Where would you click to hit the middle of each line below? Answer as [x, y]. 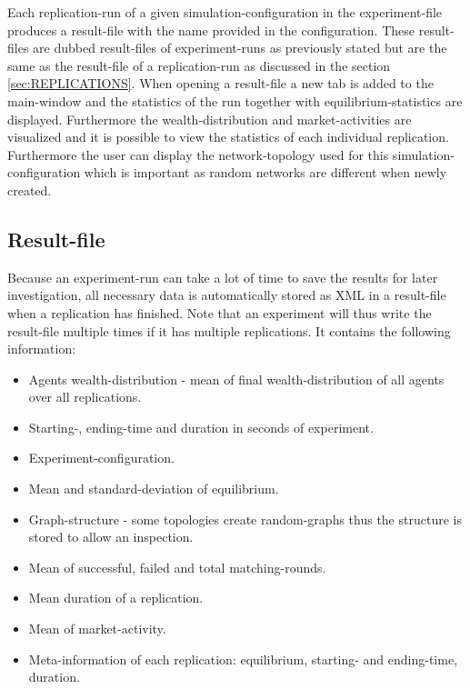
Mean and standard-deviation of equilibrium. [154, 489]
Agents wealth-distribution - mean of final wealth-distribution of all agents [236, 379]
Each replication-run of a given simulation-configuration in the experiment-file [225, 12]
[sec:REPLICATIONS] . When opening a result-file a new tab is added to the [220, 83]
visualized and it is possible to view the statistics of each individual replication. [228, 137]
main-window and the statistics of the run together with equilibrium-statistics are [235, 100]
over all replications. [85, 397]
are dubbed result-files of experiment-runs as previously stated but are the [240, 48]
